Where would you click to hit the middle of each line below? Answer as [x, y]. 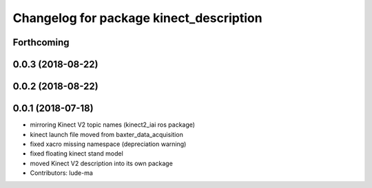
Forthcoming [41, 42]
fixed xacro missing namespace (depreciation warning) [108, 144]
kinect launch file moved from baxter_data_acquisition [107, 134]
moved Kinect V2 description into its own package [102, 163]
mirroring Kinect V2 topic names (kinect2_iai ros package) [113, 125]
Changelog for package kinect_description [137, 18]
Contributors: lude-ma [61, 173]
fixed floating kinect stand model [76, 154]
